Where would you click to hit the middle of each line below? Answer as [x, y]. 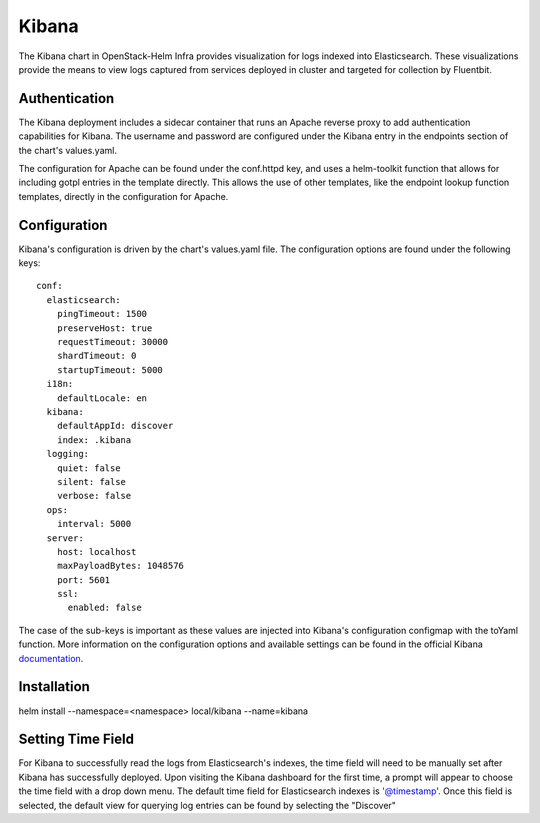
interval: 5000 [94, 524]
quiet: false [88, 468]
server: [65, 538]
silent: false [91, 481]
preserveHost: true [104, 328]
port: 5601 [83, 579]
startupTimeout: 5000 [110, 369]
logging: [68, 454]
